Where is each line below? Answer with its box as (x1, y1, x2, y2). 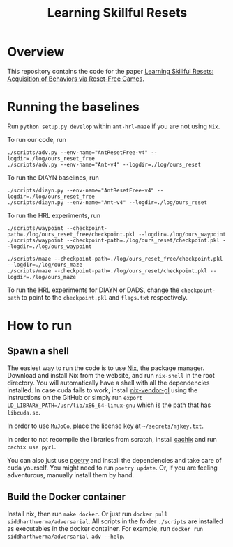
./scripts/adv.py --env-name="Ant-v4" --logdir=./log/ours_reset (7, 161, 201, 168)
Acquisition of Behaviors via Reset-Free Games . (7, 75, 144, 83)
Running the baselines (7, 99, 140, 115)
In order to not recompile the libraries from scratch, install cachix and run (7, 435, 218, 443)
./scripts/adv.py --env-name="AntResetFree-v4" (7, 148, 149, 156)
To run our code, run (7, 135, 66, 144)
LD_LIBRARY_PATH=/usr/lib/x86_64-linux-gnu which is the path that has (7, 401, 211, 409)
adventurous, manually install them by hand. (7, 470, 135, 479)
